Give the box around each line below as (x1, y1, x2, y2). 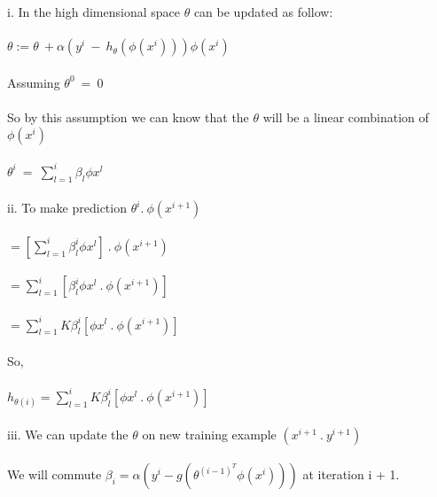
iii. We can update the (7, 424, 129, 443)
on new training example (142, 424, 277, 443)
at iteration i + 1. (302, 465, 400, 484)
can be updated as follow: (193, 3, 333, 21)
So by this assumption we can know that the (7, 108, 249, 127)
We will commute (7, 465, 102, 484)
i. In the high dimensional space (7, 3, 180, 21)
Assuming (7, 73, 60, 91)
